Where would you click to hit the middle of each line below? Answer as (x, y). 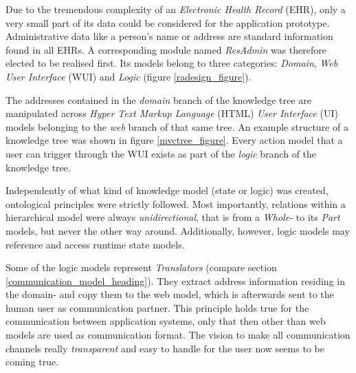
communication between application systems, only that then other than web (166, 321)
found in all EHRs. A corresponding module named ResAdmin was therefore (166, 49)
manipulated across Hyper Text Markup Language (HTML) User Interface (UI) (172, 113)
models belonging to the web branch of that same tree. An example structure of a (177, 126)
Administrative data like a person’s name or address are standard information (169, 36)
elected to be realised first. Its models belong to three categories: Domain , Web (172, 63)
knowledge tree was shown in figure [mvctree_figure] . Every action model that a (174, 140)
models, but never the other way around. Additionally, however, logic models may (178, 230)
